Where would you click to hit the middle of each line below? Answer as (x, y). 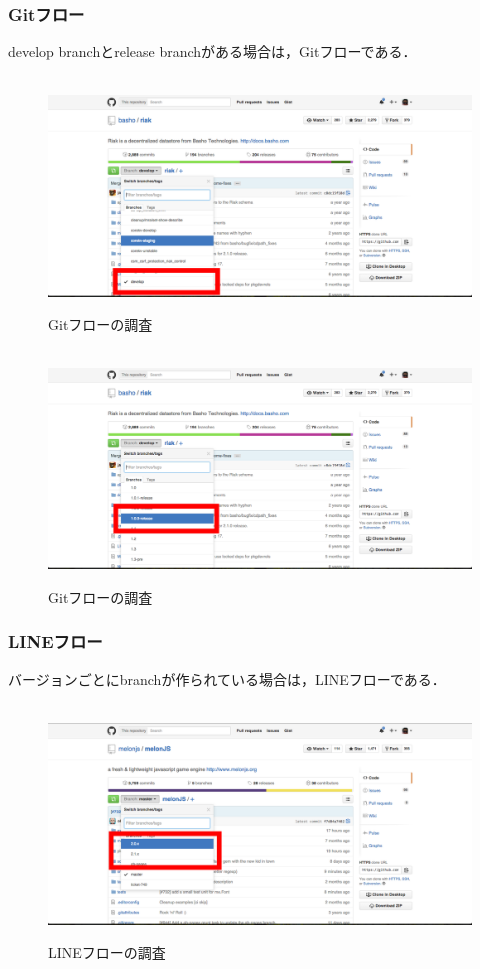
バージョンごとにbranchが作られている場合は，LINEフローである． (227, 678)
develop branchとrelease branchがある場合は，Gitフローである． (212, 51)
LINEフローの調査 (107, 952)
